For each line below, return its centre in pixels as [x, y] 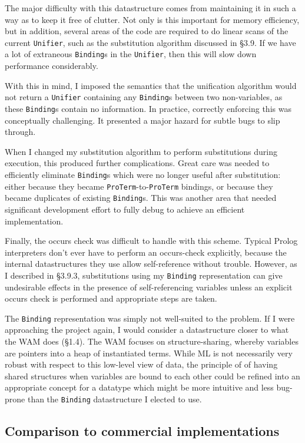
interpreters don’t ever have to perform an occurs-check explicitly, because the [146, 252]
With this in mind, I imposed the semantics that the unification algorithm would [151, 85]
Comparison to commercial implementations [142, 431]
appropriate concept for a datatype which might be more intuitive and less [139, 387]
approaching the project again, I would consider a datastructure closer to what [147, 330]
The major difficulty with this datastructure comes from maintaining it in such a [150, 8]
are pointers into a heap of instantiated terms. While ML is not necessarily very [149, 353]
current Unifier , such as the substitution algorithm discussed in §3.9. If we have [150, 42]
